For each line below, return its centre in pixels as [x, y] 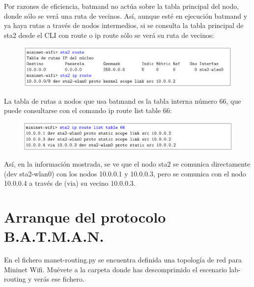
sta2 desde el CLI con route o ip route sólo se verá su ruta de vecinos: [109, 35]
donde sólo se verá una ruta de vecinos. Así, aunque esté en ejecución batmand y [126, 15]
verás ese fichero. [59, 279]
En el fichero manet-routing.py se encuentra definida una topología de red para [123, 260]
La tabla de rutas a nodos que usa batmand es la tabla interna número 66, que [123, 100]
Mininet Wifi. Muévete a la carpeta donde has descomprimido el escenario [115, 269]
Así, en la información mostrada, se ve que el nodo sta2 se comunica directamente [127, 164]
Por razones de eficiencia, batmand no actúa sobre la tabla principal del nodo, [122, 6]
